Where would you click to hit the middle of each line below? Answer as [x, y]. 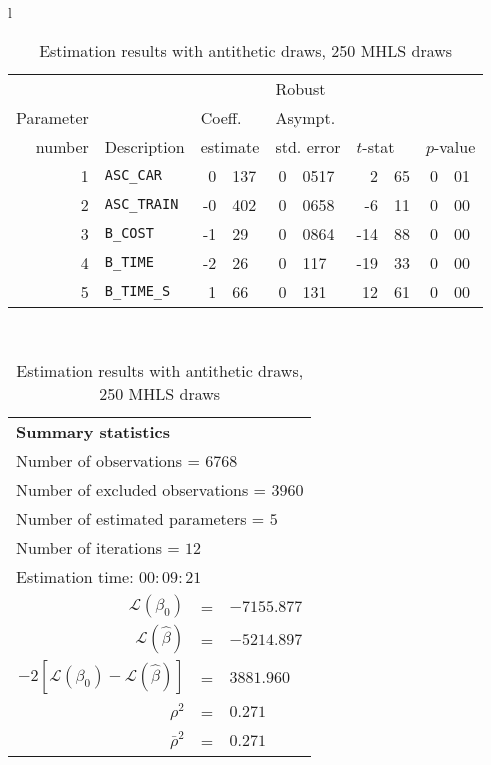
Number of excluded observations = [141, 490]
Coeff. [221, 117]
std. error [308, 146]
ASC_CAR [133, 175]
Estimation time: [75, 577]
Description [144, 146]
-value [454, 146]
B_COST [129, 233]
